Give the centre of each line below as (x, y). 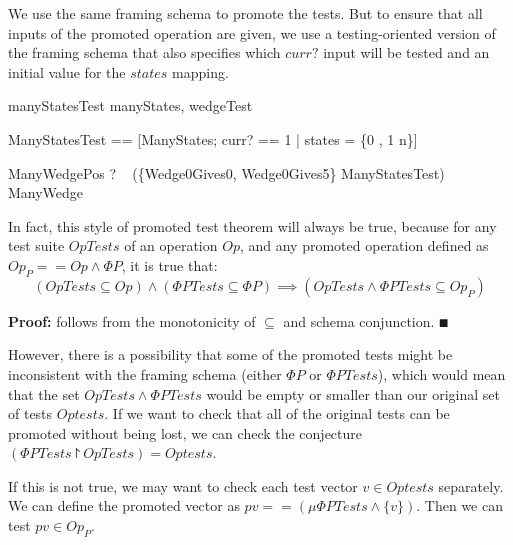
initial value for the (67, 71)
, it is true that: (169, 264)
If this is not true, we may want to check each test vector (183, 485)
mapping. (200, 71)
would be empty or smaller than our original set (353, 393)
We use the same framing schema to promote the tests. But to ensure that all (245, 13)
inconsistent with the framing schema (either (145, 373)
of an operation (171, 245)
